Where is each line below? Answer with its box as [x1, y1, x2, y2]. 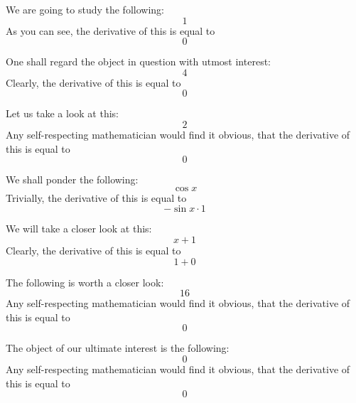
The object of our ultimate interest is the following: [6, 340, 230, 355]
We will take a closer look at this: [6, 221, 152, 236]
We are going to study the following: [6, 2, 164, 16]
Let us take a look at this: [6, 106, 119, 121]
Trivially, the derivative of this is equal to [6, 190, 187, 205]
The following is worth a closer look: [6, 274, 164, 289]
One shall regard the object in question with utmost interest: [6, 54, 271, 69]
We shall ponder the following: [6, 172, 139, 187]
